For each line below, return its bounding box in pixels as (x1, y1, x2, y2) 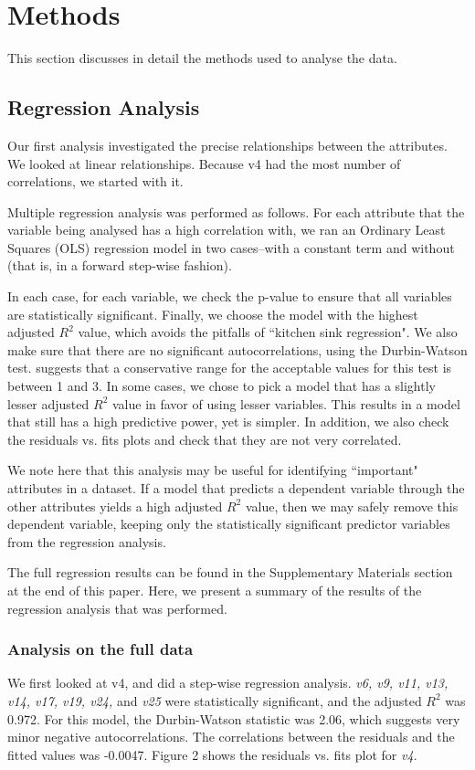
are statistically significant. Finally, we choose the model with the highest (7, 304, 418, 323)
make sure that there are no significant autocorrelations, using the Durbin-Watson (7, 340, 468, 359)
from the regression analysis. (7, 532, 166, 551)
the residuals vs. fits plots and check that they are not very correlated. (7, 429, 402, 448)
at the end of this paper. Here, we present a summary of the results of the (7, 580, 422, 599)
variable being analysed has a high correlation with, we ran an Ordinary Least (7, 220, 446, 239)
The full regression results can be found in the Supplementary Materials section (7, 563, 453, 582)
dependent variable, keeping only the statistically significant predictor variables (7, 514, 450, 533)
